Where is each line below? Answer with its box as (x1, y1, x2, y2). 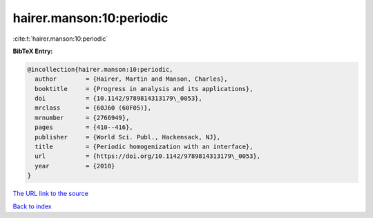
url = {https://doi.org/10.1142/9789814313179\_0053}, (35, 152, 261, 160)
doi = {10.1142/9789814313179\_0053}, (35, 95, 203, 103)
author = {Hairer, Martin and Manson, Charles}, (35, 75, 228, 83)
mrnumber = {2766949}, (35, 114, 130, 121)
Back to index (12, 202, 52, 210)
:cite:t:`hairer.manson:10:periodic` (12, 34, 108, 43)
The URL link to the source (12, 190, 89, 198)
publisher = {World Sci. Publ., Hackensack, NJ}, (35, 133, 221, 141)
